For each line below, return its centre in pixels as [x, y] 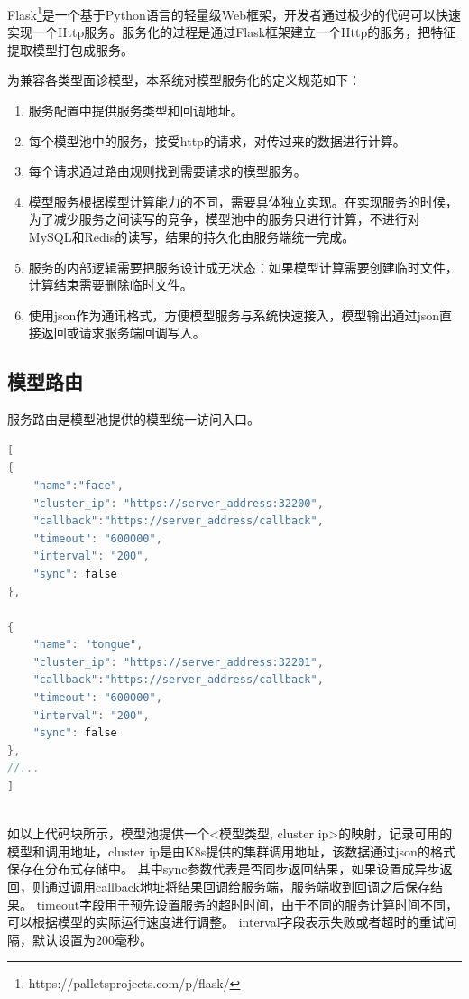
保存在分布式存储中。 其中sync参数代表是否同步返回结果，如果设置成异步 [224, 869]
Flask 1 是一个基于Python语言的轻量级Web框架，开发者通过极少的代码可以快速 [234, 13]
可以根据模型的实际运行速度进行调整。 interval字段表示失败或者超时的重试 [226, 922]
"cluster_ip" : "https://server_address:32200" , [178, 503]
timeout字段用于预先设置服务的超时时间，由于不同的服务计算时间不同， [248, 904]
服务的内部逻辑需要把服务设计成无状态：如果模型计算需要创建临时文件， [243, 267]
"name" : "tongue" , [88, 645]
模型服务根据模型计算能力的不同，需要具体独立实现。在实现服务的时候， [243, 201]
